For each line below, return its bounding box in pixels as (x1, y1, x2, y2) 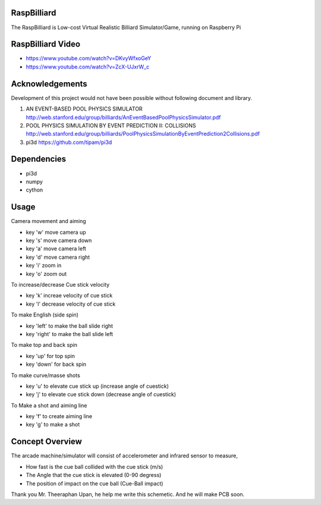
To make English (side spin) (11, 311, 78, 318)
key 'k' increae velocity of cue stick (26, 292, 113, 299)
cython (26, 186, 43, 193)
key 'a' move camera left (26, 245, 86, 252)
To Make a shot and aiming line (11, 402, 87, 409)
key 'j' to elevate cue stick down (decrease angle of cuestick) (26, 391, 177, 398)
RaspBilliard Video (11, 39, 80, 49)
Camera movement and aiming (11, 218, 86, 225)
